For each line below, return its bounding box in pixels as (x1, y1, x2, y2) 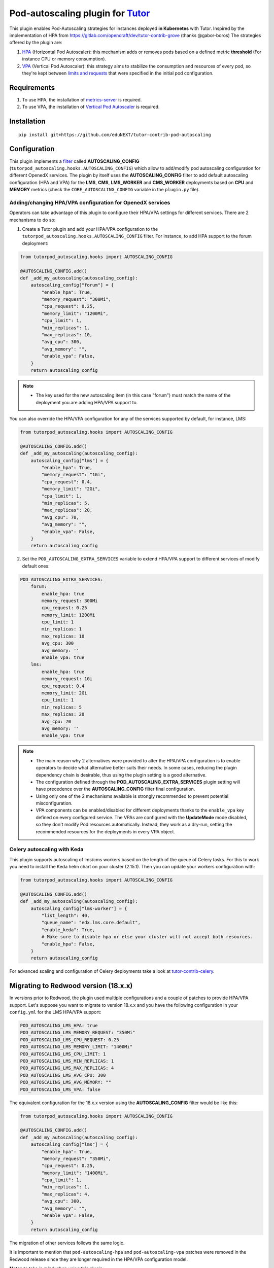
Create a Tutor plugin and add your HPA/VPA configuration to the (22, 226, 158, 232)
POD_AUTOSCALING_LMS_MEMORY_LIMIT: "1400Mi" (20, 1044, 133, 1050)
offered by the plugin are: (9, 40, 63, 46)
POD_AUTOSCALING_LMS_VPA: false (20, 1086, 101, 1093)
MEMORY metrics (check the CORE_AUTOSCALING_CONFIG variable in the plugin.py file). (9, 187, 200, 193)
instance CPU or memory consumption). (22, 56, 107, 62)
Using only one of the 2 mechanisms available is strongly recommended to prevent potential (36, 793, 228, 799)
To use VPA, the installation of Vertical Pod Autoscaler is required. (22, 104, 160, 110)
